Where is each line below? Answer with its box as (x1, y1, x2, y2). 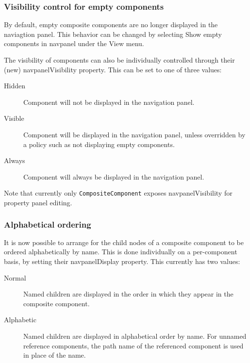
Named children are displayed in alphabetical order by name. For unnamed (23, 330, 247, 341)
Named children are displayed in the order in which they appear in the (23, 289, 233, 299)
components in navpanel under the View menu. (4, 38, 144, 49)
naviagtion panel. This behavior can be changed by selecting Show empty (4, 29, 222, 39)
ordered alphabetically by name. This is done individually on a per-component (4, 247, 237, 257)
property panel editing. (4, 198, 72, 207)
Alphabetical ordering (4, 218, 91, 230)
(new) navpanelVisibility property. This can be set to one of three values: (4, 64, 222, 74)
